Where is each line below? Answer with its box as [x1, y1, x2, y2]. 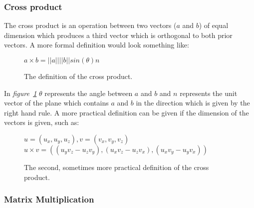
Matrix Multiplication [4, 193, 94, 205]
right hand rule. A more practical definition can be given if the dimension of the [4, 107, 249, 117]
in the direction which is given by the [136, 97, 250, 108]
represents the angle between [44, 87, 133, 98]
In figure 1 [4, 87, 37, 98]
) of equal [199, 20, 229, 30]
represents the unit [180, 87, 238, 98]
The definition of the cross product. [24, 71, 133, 81]
